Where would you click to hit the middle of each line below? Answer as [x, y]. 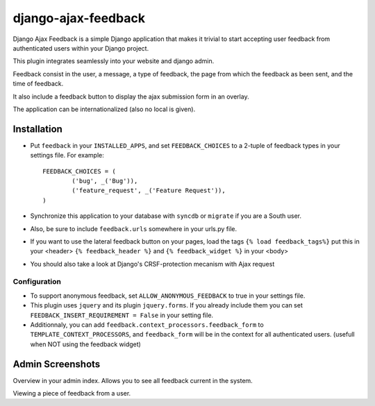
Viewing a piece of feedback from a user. [72, 394]
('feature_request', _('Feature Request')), [149, 191]
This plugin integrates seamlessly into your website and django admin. [114, 61]
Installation [37, 129]
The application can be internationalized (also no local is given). [104, 109]
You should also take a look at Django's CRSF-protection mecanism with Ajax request [152, 264]
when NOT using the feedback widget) [86, 344]
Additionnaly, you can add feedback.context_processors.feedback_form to [147, 325]
